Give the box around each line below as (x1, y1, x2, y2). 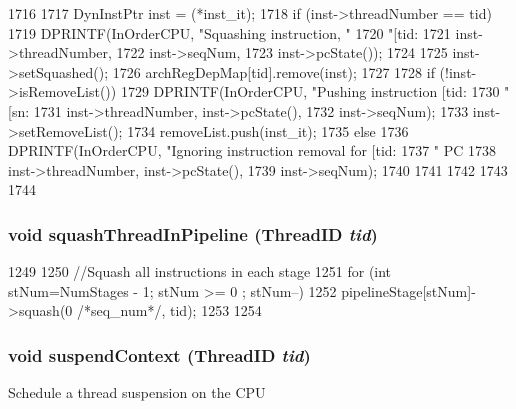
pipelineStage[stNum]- (341, 280, 476, 301)
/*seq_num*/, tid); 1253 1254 (76, 300, 262, 321)
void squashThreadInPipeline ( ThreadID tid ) (8, 221, 378, 246)
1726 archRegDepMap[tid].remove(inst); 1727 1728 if (112, 61, 435, 82)
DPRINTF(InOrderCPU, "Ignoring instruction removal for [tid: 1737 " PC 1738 (8, 140, 496, 161)
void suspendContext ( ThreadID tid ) (8, 342, 311, 367)
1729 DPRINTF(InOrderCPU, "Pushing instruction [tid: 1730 (120, 81, 500, 102)
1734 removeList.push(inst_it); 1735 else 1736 (127, 120, 409, 141)
